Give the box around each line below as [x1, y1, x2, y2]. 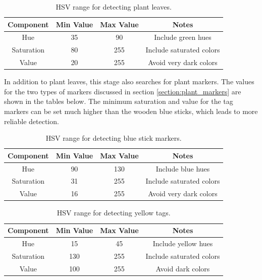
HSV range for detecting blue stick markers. [45, 133, 182, 143]
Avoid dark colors [155, 263, 210, 273]
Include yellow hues [152, 238, 213, 248]
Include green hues [154, 32, 212, 42]
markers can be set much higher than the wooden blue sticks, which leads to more [4, 106, 258, 116]
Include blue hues [155, 163, 210, 174]
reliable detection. [4, 116, 59, 126]
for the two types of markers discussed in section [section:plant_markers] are [4, 86, 241, 96]
